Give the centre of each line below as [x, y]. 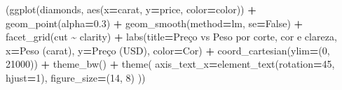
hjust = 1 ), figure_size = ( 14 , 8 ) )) [76, 77]
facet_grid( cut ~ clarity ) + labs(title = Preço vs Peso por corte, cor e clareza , [171, 37]
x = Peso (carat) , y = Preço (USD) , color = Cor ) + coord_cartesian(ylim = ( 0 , [168, 50]
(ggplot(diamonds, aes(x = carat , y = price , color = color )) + [131, 9]
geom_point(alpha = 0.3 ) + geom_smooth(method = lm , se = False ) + [155, 23]
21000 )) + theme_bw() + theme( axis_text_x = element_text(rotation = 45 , [170, 64]
